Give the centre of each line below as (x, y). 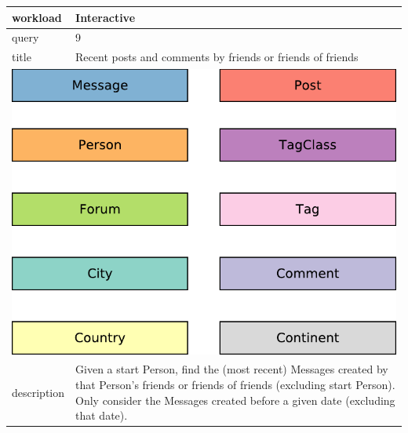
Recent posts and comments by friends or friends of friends (217, 57)
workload (37, 17)
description (38, 392)
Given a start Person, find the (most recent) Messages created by (232, 369)
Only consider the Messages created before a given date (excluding (235, 400)
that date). (102, 415)
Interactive (106, 17)
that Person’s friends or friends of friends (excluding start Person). (235, 385)
